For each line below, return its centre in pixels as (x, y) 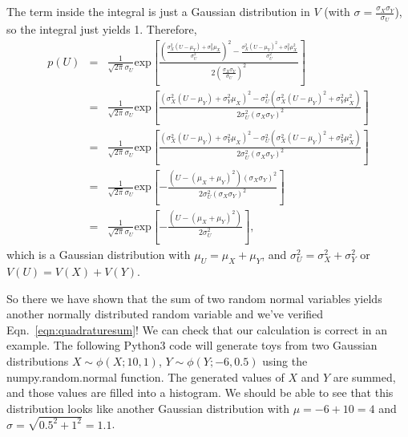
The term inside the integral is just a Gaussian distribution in (158, 11)
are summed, (364, 376)
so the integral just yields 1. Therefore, (102, 29)
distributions (38, 360)
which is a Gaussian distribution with (99, 255)
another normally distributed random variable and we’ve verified (165, 314)
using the (285, 360)
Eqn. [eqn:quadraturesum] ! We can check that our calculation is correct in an (197, 329)
